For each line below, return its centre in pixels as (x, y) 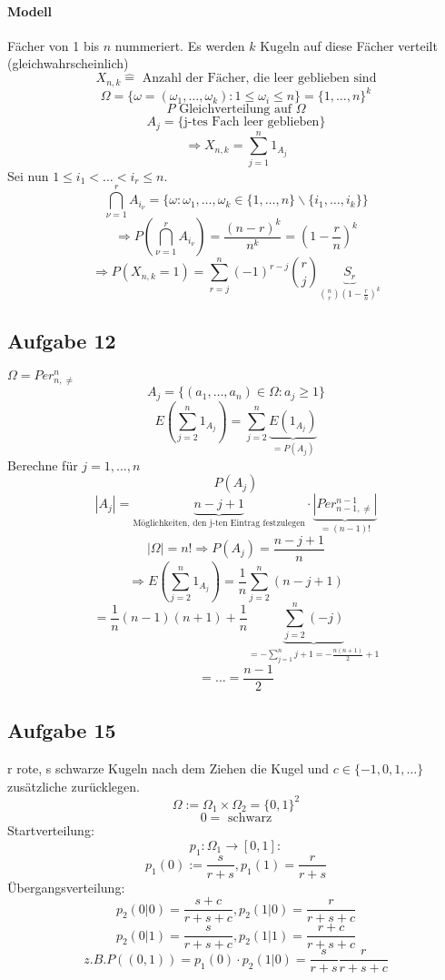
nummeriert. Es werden (180, 45)
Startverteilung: (51, 830)
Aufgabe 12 (62, 341)
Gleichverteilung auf (235, 110)
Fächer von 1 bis (54, 45)
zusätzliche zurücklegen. (74, 786)
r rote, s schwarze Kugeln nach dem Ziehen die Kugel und (168, 768)
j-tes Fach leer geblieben (252, 122)
